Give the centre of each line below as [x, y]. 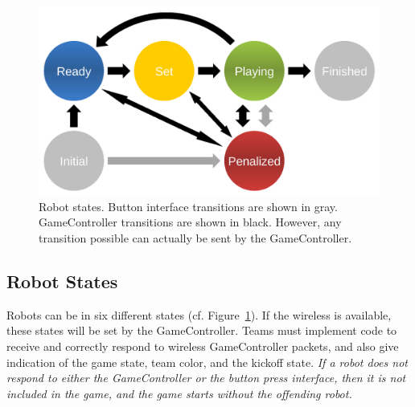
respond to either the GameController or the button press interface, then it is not [206, 378]
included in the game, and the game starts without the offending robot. [179, 393]
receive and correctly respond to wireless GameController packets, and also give [203, 346]
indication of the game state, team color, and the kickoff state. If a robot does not [207, 362]
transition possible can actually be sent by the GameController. [195, 237]
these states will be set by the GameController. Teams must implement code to [202, 330]
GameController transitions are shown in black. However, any [190, 222]
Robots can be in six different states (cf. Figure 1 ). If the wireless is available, [199, 314]
